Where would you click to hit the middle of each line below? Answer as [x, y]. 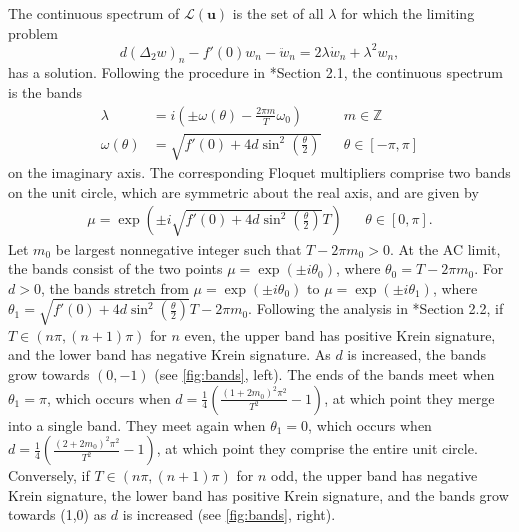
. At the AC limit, [445, 248]
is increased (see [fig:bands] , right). [229, 514]
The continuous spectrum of [94, 13]
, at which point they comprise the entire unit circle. [317, 448]
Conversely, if [49, 475]
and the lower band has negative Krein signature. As [169, 354]
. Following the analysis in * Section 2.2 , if [376, 308]
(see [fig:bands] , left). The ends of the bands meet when [324, 374]
